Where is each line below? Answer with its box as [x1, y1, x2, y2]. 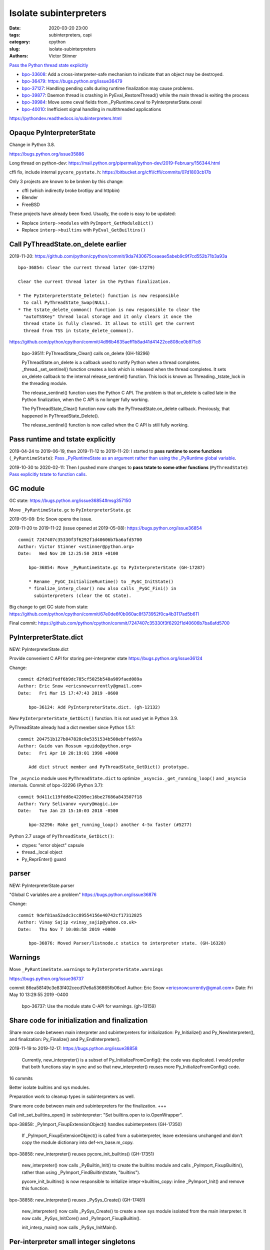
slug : [9, 45, 20, 52]
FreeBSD [21, 201, 40, 207]
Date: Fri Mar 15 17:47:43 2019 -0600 [18, 690, 118, 696]
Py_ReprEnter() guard [21, 856, 66, 862]
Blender [21, 194, 38, 200]
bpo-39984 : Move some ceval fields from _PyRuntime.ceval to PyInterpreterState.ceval [21, 99, 202, 105]
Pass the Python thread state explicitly [9, 62, 88, 68]
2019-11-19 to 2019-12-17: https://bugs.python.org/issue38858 [9, 1045, 138, 1051]
